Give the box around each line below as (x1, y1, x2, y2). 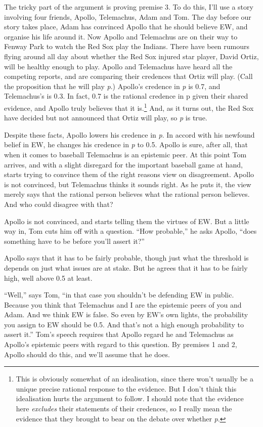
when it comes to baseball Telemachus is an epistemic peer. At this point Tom (4, 149, 247, 159)
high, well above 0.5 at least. (4, 272, 93, 283)
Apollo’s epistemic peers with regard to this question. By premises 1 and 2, (4, 339, 237, 350)
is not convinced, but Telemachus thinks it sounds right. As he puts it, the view (4, 179, 251, 189)
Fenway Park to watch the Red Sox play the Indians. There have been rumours (4, 41, 250, 52)
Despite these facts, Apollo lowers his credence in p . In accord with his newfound (4, 129, 255, 140)
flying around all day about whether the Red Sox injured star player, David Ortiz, (4, 51, 259, 61)
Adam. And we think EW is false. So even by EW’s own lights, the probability (4, 309, 248, 320)
